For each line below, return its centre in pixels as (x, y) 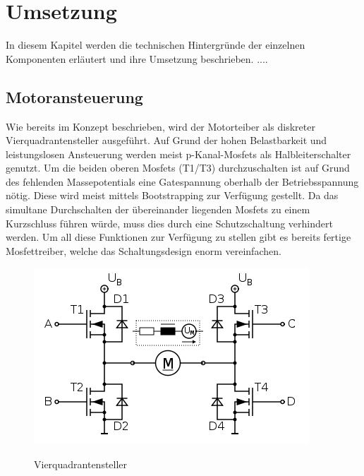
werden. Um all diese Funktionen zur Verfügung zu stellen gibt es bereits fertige (178, 237)
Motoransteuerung (74, 96)
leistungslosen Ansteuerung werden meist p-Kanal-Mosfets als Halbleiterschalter (178, 154)
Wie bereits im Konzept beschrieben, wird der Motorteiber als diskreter (160, 126)
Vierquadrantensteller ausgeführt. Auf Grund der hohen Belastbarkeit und (166, 140)
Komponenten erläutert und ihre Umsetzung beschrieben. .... (137, 58)
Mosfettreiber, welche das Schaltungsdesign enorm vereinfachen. (144, 250)
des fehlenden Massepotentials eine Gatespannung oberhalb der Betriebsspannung (182, 181)
